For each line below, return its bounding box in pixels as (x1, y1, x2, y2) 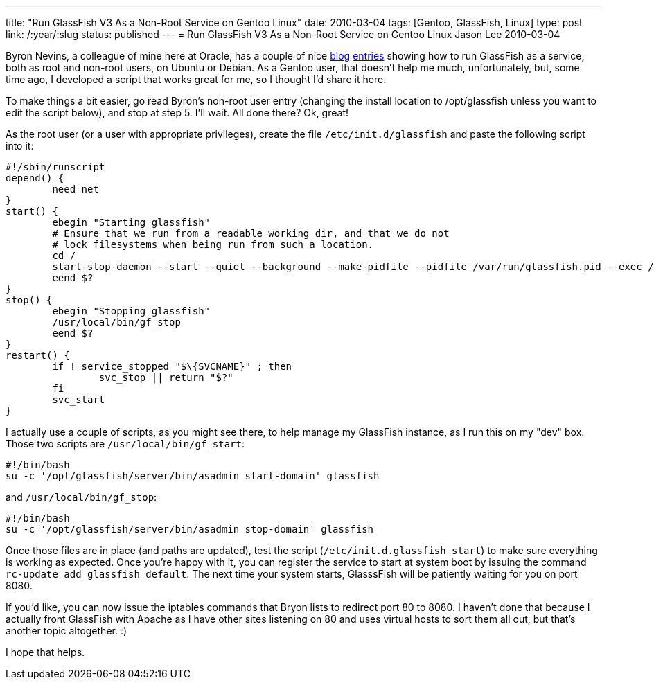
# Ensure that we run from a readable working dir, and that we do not (52, 228, 450, 239)
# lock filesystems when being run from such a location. (52, 239, 374, 250)
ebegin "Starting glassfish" (52, 217, 211, 228)
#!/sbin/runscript (6, 161, 105, 172)
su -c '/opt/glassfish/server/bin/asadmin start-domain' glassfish (6, 470, 380, 481)
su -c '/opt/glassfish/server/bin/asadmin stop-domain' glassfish (6, 524, 374, 535)
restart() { (6, 350, 70, 361)
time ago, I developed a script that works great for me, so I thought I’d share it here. (6, 73, 387, 85)
